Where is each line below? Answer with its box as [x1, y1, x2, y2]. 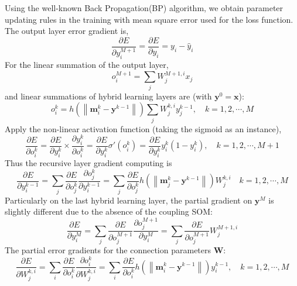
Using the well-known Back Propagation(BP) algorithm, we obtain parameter [5, 2, 284, 13]
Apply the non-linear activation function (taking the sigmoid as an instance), [5, 122, 282, 135]
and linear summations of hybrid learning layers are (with [5, 89, 212, 102]
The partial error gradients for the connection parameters [5, 244, 211, 256]
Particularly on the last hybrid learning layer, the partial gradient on [5, 194, 252, 206]
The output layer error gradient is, [5, 25, 129, 37]
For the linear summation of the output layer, [5, 58, 169, 70]
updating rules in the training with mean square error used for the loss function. [5, 13, 293, 25]
